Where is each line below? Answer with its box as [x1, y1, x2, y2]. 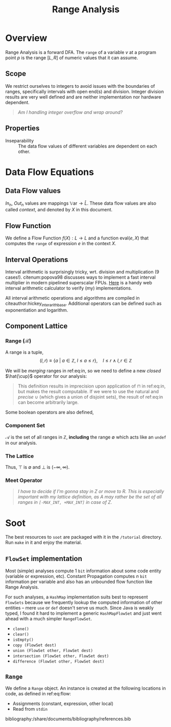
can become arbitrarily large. [17, 399, 79, 405]
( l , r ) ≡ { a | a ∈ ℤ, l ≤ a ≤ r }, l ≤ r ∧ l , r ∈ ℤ [39, 357, 132, 363]
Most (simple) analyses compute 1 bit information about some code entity [5, 568, 162, 574]
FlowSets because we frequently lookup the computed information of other [5, 599, 162, 605]
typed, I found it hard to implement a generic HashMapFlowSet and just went [5, 610, 162, 616]
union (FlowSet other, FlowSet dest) [12, 648, 93, 653]
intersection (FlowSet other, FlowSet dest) [12, 653, 109, 659]
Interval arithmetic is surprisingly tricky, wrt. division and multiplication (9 [5, 269, 159, 275]
